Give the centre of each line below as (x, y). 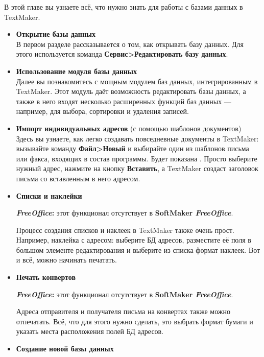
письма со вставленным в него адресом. (78, 178)
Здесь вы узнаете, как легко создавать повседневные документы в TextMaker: (137, 138)
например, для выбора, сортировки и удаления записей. (102, 111)
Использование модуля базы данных (77, 71)
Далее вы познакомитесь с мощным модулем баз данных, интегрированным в (137, 81)
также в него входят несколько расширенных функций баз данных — (124, 101)
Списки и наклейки (49, 195)
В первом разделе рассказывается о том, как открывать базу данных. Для (130, 44)
